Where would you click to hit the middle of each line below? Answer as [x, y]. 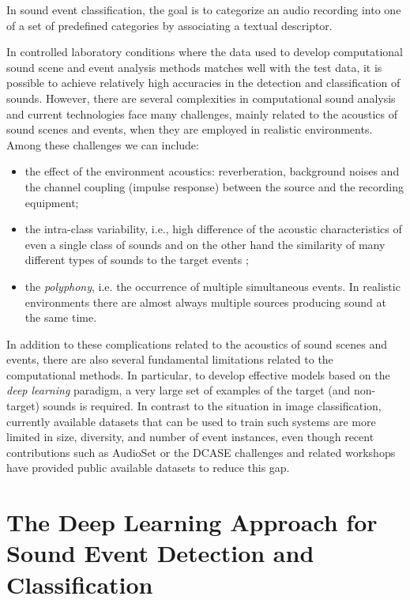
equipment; [52, 202]
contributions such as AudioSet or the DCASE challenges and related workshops [201, 452]
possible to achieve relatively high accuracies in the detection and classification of [203, 83]
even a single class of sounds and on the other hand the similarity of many [205, 244]
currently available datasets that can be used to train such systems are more [191, 421]
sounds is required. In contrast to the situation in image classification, [212, 406]
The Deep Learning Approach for [192, 522]
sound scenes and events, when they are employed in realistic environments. [190, 129]
